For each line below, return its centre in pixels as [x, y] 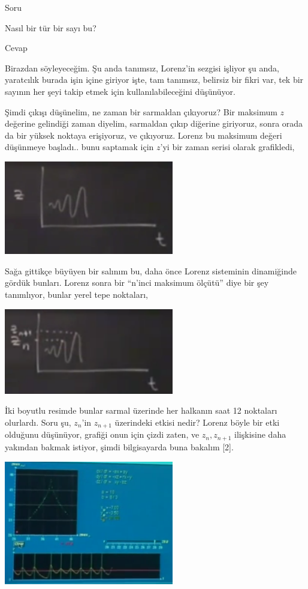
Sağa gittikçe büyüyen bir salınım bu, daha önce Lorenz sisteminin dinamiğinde [151, 270]
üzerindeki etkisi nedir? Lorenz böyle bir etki [197, 422]
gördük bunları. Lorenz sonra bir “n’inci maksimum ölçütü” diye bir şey [137, 282]
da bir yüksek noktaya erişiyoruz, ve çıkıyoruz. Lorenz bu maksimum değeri [144, 135]
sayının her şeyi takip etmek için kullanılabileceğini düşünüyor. [120, 91]
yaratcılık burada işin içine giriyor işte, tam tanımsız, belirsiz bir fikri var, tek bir [154, 80]
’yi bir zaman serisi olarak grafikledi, [227, 147]
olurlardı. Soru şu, [38, 422]
